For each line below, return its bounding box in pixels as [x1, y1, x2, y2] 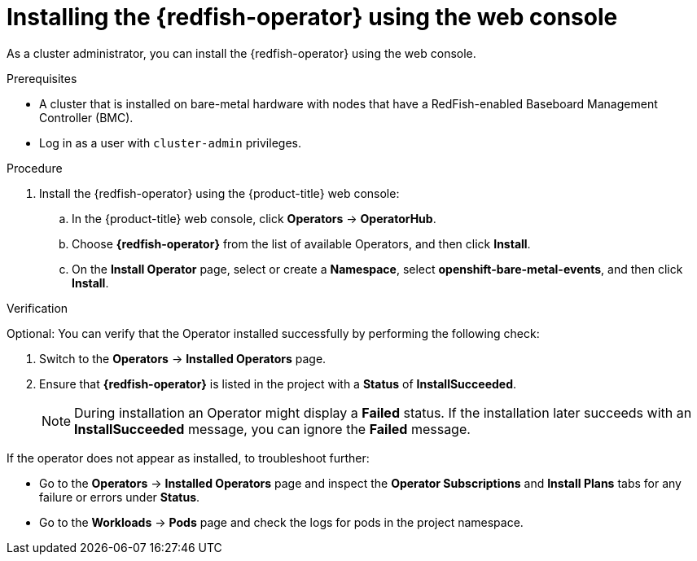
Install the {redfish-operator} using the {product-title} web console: [39, 186, 400, 200]
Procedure [7, 160, 63, 175]
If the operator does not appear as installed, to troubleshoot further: [7, 450, 370, 465]
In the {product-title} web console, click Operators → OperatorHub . [72, 211, 436, 226]
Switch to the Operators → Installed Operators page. [39, 351, 327, 366]
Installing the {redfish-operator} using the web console [7, 3, 618, 31]
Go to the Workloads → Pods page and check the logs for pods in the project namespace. [39, 515, 524, 529]
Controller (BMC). [39, 110, 134, 125]
